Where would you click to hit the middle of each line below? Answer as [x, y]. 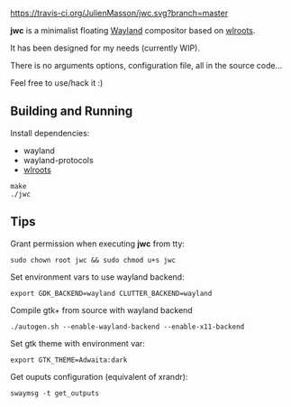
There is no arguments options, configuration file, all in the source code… [146, 65]
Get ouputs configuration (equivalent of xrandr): [99, 376]
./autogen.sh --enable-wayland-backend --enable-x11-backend [127, 327]
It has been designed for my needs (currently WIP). [105, 48]
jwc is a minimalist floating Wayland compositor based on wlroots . [133, 30]
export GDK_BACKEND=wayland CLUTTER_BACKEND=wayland [111, 293]
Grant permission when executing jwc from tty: [98, 244]
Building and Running [72, 111]
